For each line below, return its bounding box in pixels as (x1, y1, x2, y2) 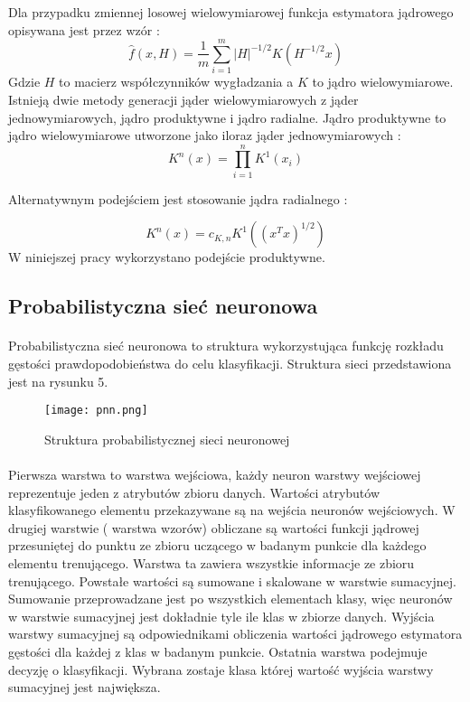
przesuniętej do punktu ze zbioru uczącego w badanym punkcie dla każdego (8, 536, 427, 555)
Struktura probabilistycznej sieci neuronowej (44, 429, 290, 448)
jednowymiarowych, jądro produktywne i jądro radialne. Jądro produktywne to (8, 108, 446, 126)
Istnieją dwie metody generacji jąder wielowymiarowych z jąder (8, 89, 359, 108)
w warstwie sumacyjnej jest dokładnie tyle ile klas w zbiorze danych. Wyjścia (8, 606, 435, 625)
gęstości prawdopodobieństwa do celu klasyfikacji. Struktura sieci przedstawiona (8, 353, 452, 372)
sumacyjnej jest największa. (8, 678, 161, 697)
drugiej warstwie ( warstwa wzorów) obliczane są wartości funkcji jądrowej (8, 518, 419, 537)
